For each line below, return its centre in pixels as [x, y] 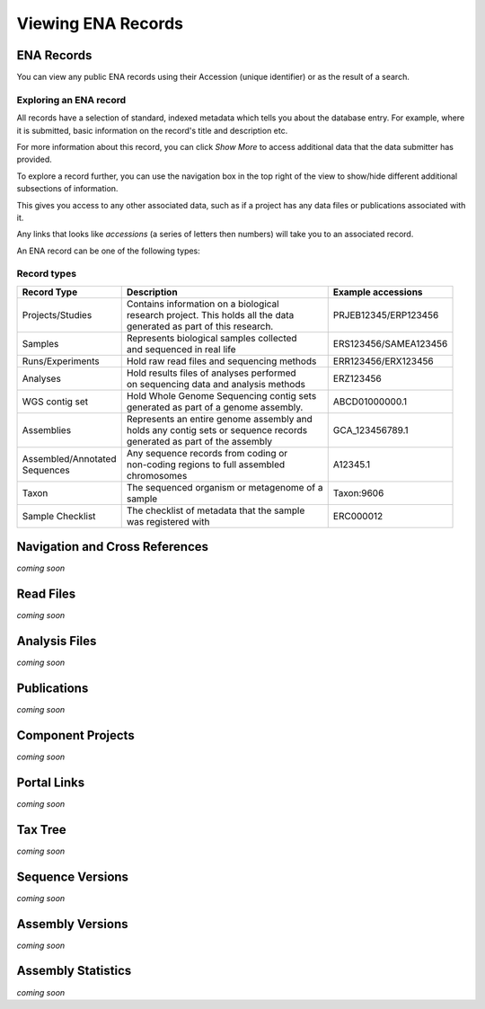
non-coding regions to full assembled [206, 465]
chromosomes [157, 475]
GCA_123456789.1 [370, 429]
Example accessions [378, 292]
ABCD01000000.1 [370, 402]
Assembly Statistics [74, 971]
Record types [46, 274]
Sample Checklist [59, 516]
